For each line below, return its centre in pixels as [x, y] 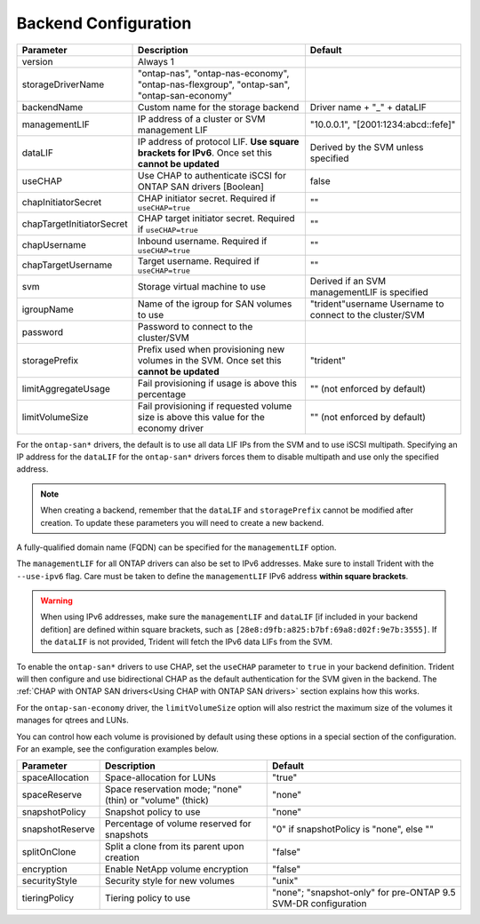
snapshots [127, 835]
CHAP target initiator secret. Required [216, 218]
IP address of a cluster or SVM [202, 118]
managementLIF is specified [369, 291]
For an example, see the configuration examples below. [118, 749]
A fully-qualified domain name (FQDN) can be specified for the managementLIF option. [176, 547]
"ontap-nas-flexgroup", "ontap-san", [214, 84]
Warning [56, 601]
